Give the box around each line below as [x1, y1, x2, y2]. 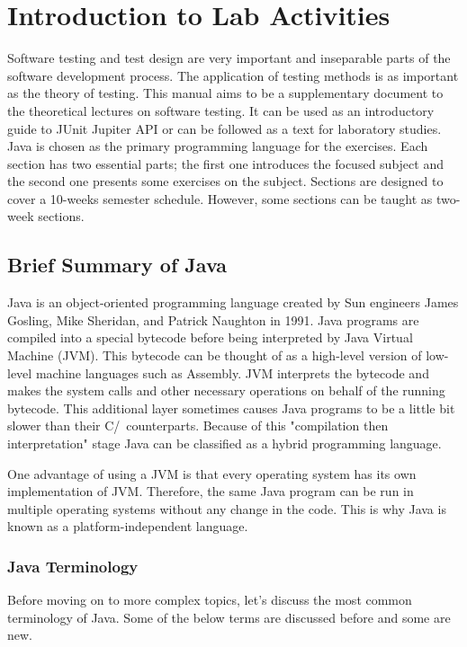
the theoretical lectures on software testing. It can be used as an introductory [7, 101, 435, 120]
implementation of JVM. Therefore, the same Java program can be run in [7, 482, 414, 501]
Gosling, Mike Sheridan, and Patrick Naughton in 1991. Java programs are [7, 310, 419, 329]
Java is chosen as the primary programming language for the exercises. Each [7, 137, 428, 155]
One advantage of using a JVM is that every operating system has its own [7, 464, 417, 483]
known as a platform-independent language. [7, 517, 248, 536]
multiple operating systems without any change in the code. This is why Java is [7, 499, 446, 518]
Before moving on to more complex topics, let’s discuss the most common [7, 590, 412, 609]
